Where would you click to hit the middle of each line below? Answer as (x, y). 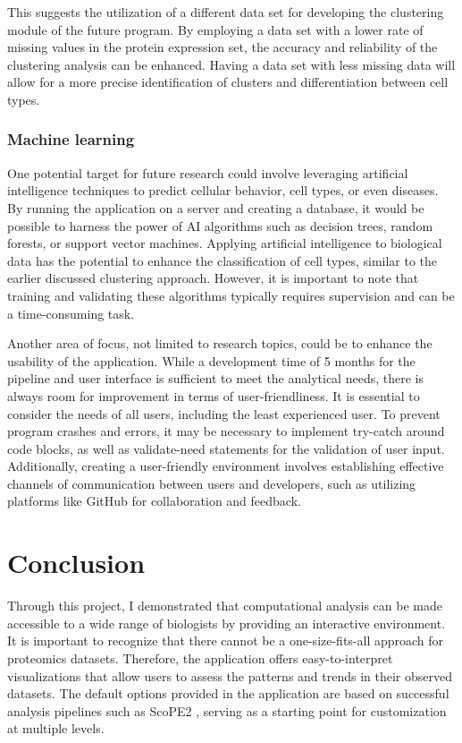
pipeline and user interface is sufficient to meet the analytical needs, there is (215, 378)
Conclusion (76, 563)
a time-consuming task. (71, 313)
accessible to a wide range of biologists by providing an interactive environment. (227, 623)
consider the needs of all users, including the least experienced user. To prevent (224, 413)
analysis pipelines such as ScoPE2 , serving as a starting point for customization (227, 710)
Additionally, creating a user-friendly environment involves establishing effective (226, 466)
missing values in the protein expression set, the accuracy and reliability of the (223, 47)
